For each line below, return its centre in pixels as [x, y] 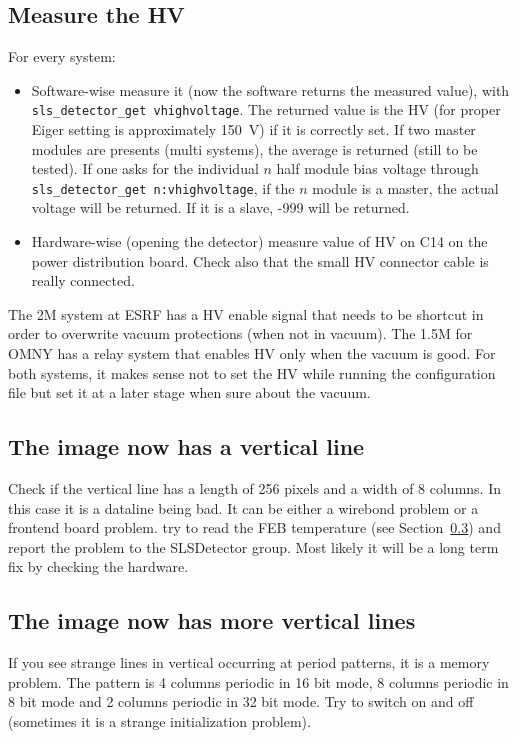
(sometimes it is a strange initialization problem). [159, 720]
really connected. [83, 280]
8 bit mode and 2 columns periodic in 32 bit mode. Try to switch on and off [241, 701]
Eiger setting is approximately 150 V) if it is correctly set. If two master [253, 129]
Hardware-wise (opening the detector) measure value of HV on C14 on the [259, 241]
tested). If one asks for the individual [145, 168]
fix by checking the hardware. [98, 566]
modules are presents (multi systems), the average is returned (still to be [254, 148]
